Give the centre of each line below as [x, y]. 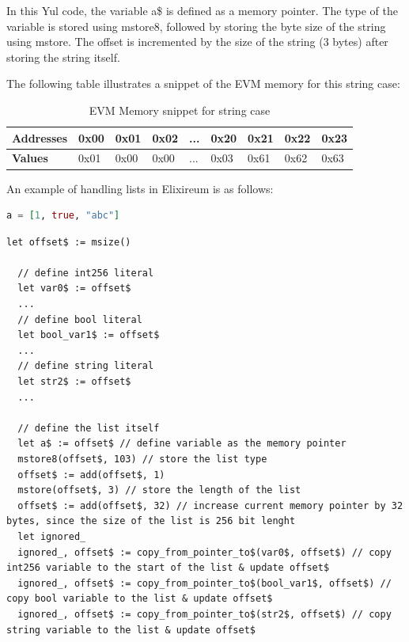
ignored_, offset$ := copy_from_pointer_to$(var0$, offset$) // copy [204, 552]
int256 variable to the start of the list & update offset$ [168, 568]
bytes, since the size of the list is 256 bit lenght [151, 521]
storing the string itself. [63, 57]
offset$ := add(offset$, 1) [91, 475]
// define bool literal [80, 319]
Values [30, 158]
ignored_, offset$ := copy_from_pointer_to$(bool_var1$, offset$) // [204, 583]
